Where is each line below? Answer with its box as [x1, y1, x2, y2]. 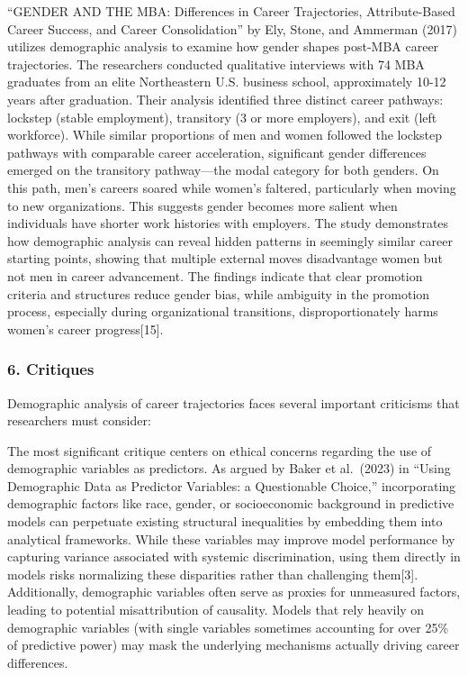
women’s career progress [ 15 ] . [7, 319, 164, 338]
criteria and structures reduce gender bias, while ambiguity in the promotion [7, 284, 430, 303]
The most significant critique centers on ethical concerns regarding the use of [7, 441, 432, 460]
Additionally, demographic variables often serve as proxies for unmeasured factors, [7, 582, 461, 601]
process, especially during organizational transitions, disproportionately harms [7, 302, 438, 321]
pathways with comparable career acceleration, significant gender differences [7, 142, 427, 161]
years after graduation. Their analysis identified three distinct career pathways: [7, 89, 444, 108]
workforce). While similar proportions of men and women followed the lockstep [7, 125, 443, 144]
